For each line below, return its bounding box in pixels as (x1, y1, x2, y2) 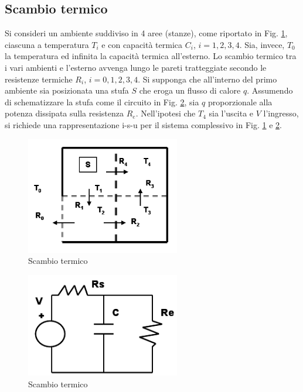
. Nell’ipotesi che (135, 107, 196, 119)
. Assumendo (247, 84, 293, 97)
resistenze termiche (5, 73, 73, 85)
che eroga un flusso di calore (139, 84, 241, 97)
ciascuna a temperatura (5, 38, 89, 50)
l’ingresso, (263, 107, 299, 119)
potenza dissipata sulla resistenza (5, 107, 124, 119)
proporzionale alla (207, 95, 273, 108)
